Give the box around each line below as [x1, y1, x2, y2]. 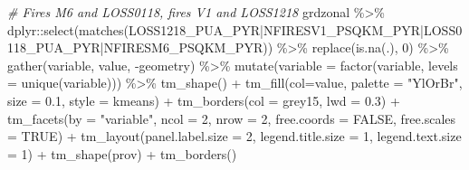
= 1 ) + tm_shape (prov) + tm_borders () [7, 144, 237, 163]
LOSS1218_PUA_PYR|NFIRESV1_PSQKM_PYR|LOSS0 [129, 20, 463, 39]
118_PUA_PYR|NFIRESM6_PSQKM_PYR [7, 38, 263, 57]
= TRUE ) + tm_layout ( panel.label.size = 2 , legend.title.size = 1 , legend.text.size [7, 127, 462, 146]
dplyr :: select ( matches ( [7, 20, 129, 39]
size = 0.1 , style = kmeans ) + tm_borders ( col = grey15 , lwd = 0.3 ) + [7, 90, 400, 109]
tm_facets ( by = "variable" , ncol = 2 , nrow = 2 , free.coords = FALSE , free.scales [7, 109, 456, 127]
